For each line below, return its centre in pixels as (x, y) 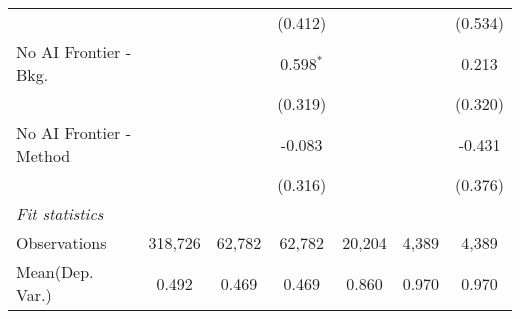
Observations (61, 242)
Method (43, 155)
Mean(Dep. (55, 271)
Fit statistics (60, 213)
